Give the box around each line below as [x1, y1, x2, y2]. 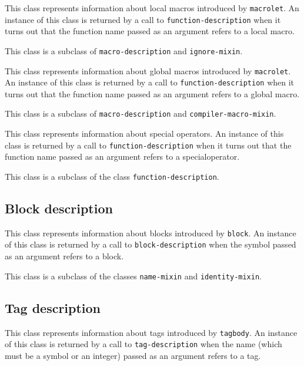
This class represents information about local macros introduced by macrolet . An [5, 2, 299, 14]
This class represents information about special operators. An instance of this [5, 127, 284, 140]
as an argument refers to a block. [5, 250, 124, 262]
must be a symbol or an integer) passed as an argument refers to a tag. [5, 349, 261, 361]
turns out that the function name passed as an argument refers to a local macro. [5, 25, 295, 37]
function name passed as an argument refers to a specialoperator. [5, 150, 240, 163]
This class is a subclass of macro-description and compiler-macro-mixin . [5, 107, 276, 120]
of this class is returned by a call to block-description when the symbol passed [5, 238, 296, 250]
